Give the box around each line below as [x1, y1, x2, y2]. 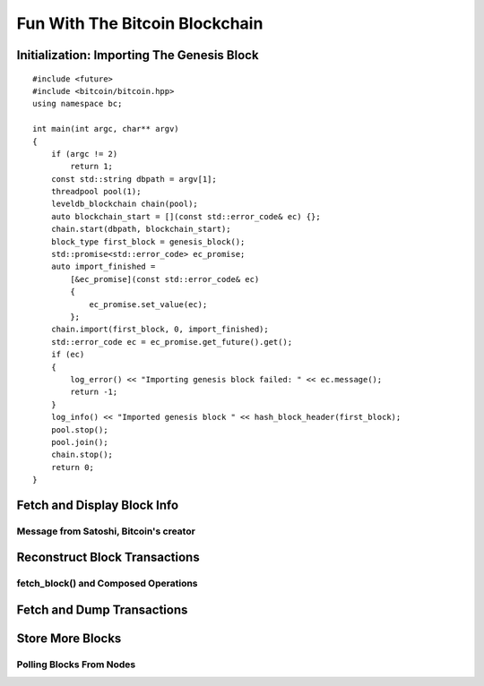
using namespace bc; [32, 99, 123, 109]
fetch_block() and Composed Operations [16, 578, 198, 590]
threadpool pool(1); [50, 186, 142, 197]
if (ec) [50, 349, 85, 360]
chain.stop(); [50, 450, 114, 460]
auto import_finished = [50, 262, 156, 272]
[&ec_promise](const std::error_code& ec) [70, 274, 260, 284]
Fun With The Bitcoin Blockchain [16, 13, 264, 33]
